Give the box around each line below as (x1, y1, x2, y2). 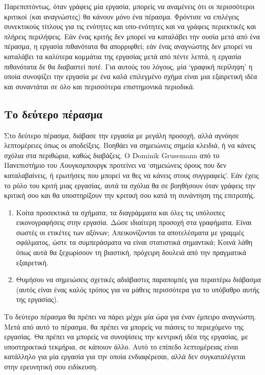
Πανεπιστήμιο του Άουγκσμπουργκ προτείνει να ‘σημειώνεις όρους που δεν (4, 160, 227, 170)
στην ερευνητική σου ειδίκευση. (4, 361, 98, 372)
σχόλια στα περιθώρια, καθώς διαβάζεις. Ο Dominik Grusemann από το (4, 149, 220, 160)
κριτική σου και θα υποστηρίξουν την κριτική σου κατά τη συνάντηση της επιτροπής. (4, 190, 255, 201)
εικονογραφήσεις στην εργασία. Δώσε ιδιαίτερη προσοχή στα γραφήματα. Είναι (16, 217, 252, 228)
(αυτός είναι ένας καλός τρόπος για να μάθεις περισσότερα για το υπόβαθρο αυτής (16, 284, 259, 294)
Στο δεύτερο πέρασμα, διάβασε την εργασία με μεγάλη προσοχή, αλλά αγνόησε (4, 130, 239, 140)
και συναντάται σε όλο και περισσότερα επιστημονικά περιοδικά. (4, 81, 195, 91)
